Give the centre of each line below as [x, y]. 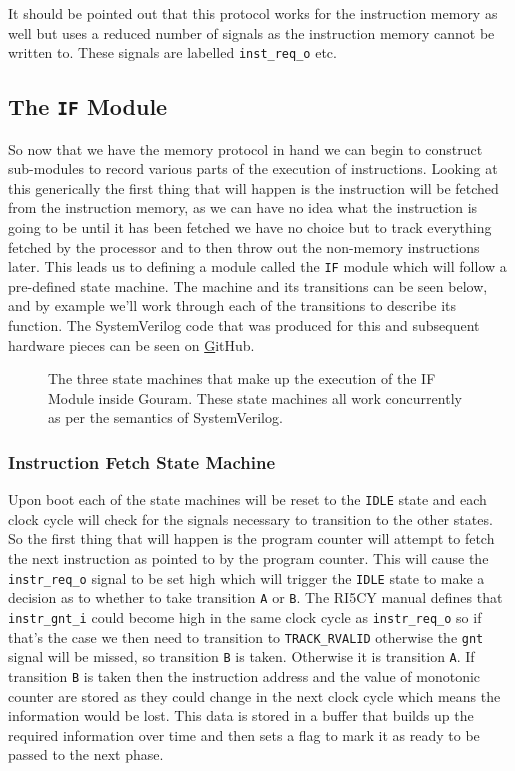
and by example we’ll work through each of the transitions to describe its [232, 305]
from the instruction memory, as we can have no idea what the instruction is [243, 207]
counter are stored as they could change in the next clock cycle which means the [254, 695]
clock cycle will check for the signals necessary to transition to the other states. [250, 518]
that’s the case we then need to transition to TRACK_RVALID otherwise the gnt [246, 636]
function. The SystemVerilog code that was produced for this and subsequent [244, 325]
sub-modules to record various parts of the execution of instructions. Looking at [253, 168]
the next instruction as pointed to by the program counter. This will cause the [248, 558]
